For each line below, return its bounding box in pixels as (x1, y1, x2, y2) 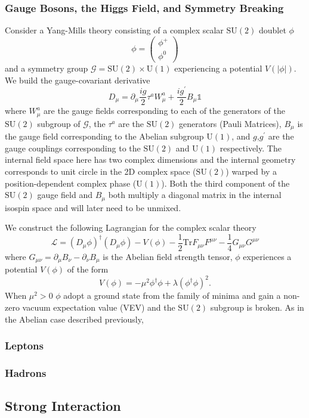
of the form (67, 263, 109, 275)
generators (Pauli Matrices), (179, 117, 282, 129)
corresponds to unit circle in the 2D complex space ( (5, 165, 196, 177)
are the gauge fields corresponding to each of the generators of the (44, 104, 285, 117)
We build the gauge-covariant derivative (5, 73, 150, 86)
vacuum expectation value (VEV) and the (22, 301, 175, 313)
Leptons (5, 338, 44, 353)
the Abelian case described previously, (5, 312, 144, 325)
